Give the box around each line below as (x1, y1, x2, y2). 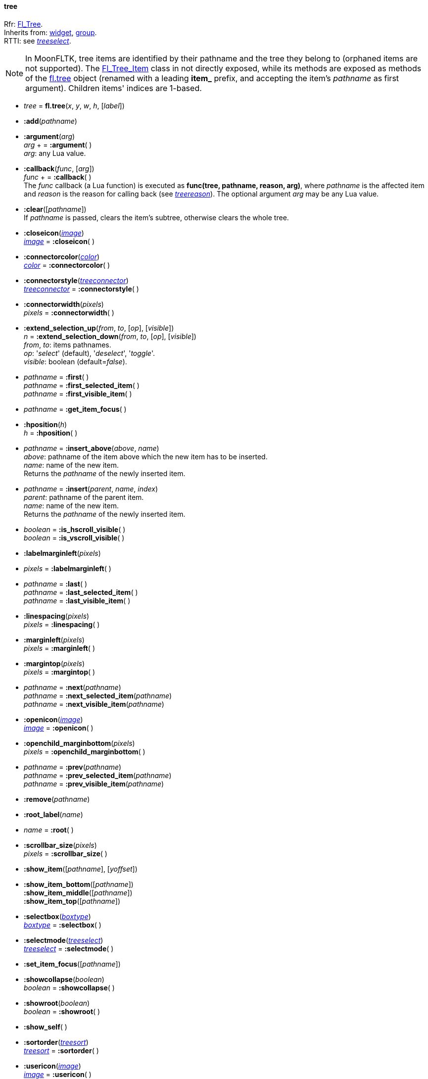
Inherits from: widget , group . (4, 28, 97, 37)
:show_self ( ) (24, 1022, 67, 1031)
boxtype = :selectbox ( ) (24, 920, 101, 929)
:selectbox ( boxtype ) (24, 912, 91, 921)
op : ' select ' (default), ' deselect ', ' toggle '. (24, 348, 155, 357)
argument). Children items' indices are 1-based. (25, 83, 202, 93)
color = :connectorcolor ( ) (24, 260, 110, 269)
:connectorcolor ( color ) (24, 252, 100, 261)
